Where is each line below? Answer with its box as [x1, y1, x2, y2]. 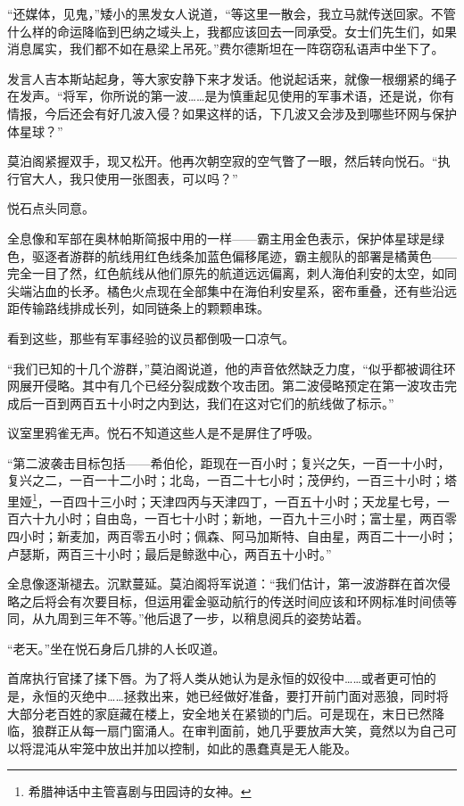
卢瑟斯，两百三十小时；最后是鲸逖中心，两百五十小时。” [7, 544, 332, 563]
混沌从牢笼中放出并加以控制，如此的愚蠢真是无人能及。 [31, 738, 357, 757]
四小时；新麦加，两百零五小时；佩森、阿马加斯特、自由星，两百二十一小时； [7, 526, 457, 545]
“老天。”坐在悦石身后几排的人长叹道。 [7, 638, 226, 657]
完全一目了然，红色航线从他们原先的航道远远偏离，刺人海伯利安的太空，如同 [7, 264, 457, 283]
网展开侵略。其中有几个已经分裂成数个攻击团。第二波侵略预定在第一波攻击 [7, 376, 444, 395]
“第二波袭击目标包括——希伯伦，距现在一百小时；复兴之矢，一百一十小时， [7, 453, 451, 472]
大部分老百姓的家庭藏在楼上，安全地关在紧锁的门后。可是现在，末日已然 [7, 703, 432, 722]
